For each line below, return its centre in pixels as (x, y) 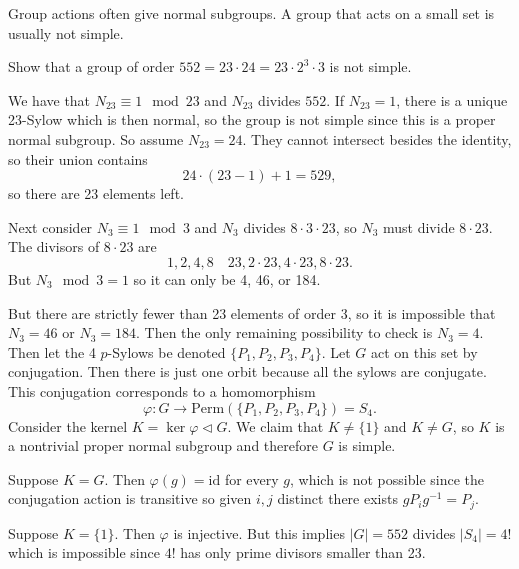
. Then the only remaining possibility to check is (284, 332)
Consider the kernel (68, 425)
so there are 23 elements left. (96, 193)
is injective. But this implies (259, 532)
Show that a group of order (91, 66)
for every (251, 478)
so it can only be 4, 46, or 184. (227, 278)
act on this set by (424, 351)
